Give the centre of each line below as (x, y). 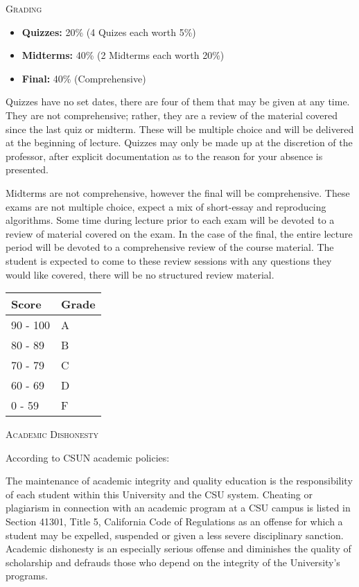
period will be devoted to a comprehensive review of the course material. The (170, 247)
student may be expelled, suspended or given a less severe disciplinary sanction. (175, 535)
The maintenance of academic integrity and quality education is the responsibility (179, 481)
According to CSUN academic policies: (88, 457)
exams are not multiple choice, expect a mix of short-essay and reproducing (166, 206)
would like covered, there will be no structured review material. (140, 274)
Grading (24, 8)
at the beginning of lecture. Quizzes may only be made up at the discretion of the (179, 142)
